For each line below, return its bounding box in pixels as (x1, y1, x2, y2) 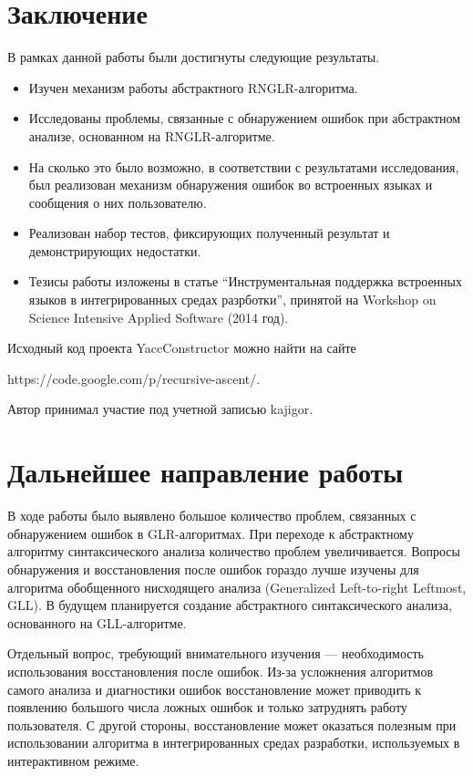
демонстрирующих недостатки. (28, 241, 201, 260)
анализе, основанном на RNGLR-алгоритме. (28, 126, 275, 145)
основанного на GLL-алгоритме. (7, 613, 187, 632)
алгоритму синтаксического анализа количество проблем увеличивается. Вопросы (7, 542, 460, 561)
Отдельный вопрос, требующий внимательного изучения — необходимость (7, 644, 424, 663)
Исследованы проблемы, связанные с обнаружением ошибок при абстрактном (28, 109, 461, 128)
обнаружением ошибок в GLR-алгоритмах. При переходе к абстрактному (7, 523, 414, 543)
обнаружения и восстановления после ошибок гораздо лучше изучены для (7, 559, 419, 578)
